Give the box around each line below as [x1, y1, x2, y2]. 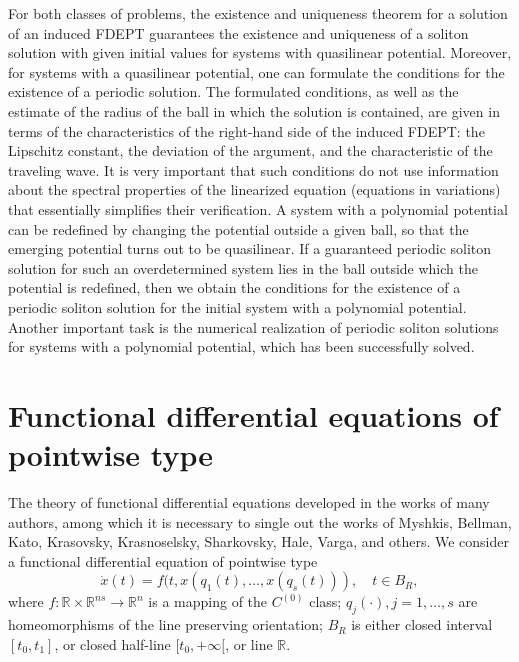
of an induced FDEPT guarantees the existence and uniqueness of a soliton [8, 22, 469, 43]
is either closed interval [351, 614, 493, 635]
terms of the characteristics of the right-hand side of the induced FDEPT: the [8, 120, 485, 141]
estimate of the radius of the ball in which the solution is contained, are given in [8, 100, 500, 121]
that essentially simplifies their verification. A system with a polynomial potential [8, 198, 508, 219]
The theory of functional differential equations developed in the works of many [8, 492, 490, 512]
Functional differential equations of [8, 394, 499, 435]
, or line [225, 633, 273, 654]
